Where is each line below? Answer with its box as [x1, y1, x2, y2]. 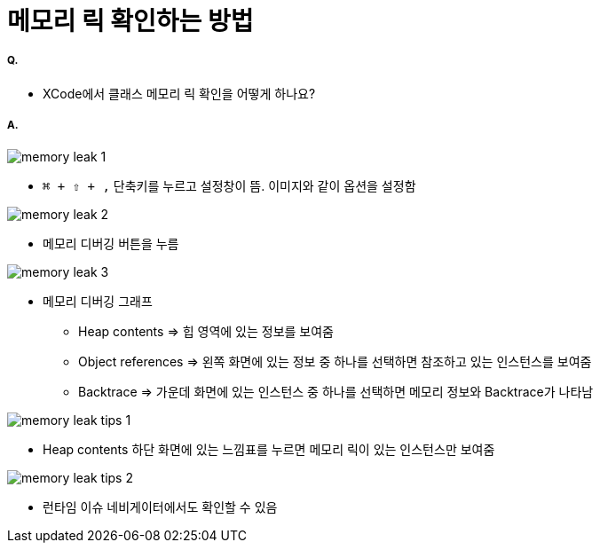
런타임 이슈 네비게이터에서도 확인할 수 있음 [43, 499, 278, 515]
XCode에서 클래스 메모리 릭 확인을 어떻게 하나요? [43, 85, 316, 101]
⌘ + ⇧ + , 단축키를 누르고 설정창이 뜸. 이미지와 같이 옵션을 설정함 [43, 177, 416, 193]
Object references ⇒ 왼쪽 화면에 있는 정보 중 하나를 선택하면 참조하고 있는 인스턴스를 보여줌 [78, 353, 592, 369]
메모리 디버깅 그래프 [43, 293, 153, 309]
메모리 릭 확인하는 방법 [7, 6, 254, 36]
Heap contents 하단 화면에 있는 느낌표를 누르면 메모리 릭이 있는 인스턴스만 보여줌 [43, 441, 495, 457]
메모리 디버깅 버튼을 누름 [43, 235, 179, 251]
